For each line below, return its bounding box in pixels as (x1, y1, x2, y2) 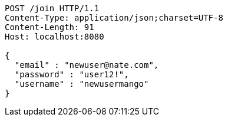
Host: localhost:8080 (5, 32, 104, 41)
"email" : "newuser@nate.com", (14, 60, 159, 70)
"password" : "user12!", (14, 70, 129, 79)
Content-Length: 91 (5, 22, 94, 32)
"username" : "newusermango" (14, 79, 149, 89)
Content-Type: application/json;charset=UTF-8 (5, 13, 223, 22)
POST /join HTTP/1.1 (5, 4, 100, 13)
